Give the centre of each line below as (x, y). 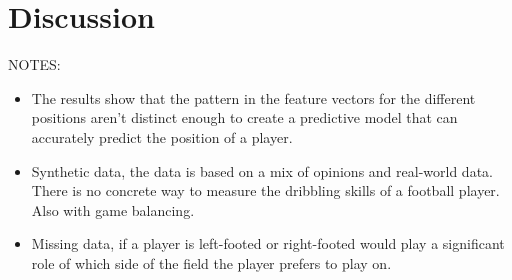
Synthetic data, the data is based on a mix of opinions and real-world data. (262, 170)
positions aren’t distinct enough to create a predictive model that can (244, 117)
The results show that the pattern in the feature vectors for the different (253, 97)
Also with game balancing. (113, 209)
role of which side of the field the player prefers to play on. (211, 262)
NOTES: (34, 64)
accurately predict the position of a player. (162, 136)
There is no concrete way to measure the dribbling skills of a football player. (265, 190)
